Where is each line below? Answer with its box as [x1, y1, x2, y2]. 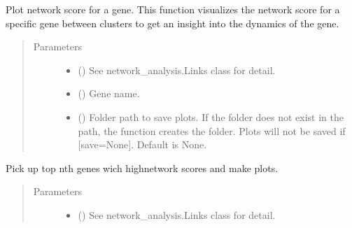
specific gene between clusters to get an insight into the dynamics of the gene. [6, 15, 339, 30]
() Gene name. [78, 86, 140, 101]
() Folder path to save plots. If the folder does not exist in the [78, 109, 344, 124]
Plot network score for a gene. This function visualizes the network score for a [6, 2, 340, 16]
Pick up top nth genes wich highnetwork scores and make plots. [6, 160, 279, 175]
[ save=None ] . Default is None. [78, 137, 207, 152]
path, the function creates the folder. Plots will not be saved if [78, 123, 346, 138]
